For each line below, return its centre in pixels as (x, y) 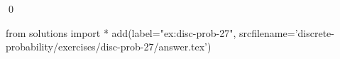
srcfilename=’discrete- (286, 32)
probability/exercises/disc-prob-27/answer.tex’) (109, 47)
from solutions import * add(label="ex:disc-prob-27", (121, 32)
